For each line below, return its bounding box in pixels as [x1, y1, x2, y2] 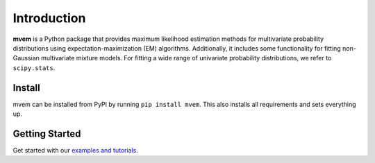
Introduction [12, 10, 86, 26]
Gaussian [12, 54, 40, 62]
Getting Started [12, 128, 81, 139]
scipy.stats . [12, 63, 56, 72]
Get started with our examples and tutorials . [12, 146, 139, 154]
